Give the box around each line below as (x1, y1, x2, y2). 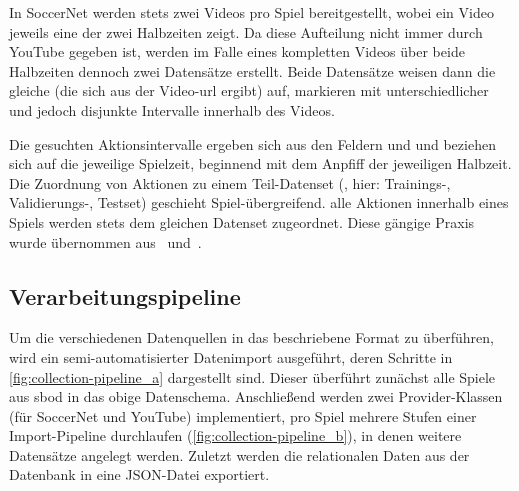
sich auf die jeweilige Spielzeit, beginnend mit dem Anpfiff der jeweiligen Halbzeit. (9, 153, 512, 174)
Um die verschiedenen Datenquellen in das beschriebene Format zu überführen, (9, 327, 494, 348)
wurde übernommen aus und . (9, 231, 202, 252)
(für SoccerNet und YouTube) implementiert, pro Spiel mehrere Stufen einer (9, 405, 477, 426)
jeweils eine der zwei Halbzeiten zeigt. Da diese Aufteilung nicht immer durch (9, 21, 483, 42)
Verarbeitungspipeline (9, 280, 241, 311)
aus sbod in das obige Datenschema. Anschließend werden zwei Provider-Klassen (9, 386, 503, 407)
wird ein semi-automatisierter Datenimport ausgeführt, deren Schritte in (9, 346, 453, 367)
